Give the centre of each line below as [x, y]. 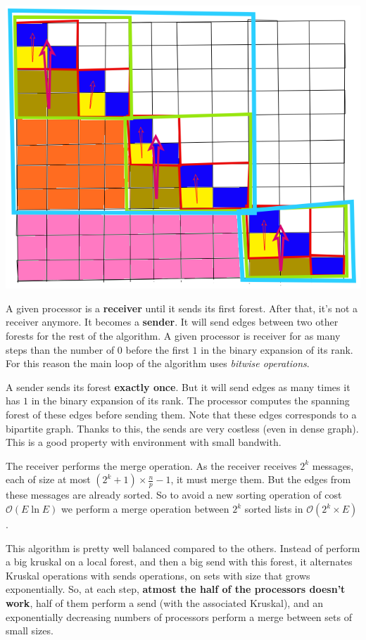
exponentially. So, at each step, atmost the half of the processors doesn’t [176, 589]
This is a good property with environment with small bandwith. [144, 442]
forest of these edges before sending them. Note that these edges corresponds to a [181, 415]
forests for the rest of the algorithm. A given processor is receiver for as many [173, 336]
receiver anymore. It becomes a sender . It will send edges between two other [172, 322]
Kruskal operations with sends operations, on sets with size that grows [158, 575]
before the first [157, 349]
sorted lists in [274, 508]
